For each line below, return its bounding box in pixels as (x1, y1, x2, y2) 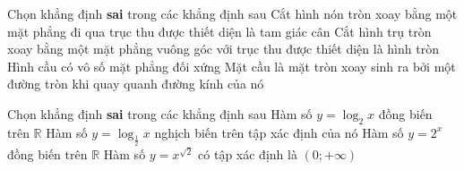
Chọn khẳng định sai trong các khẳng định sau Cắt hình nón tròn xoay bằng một (7, 4, 458, 22)
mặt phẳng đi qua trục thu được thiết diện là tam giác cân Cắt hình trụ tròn (7, 21, 432, 40)
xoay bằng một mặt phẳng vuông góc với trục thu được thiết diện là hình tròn (7, 39, 439, 58)
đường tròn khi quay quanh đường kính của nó (7, 74, 264, 93)
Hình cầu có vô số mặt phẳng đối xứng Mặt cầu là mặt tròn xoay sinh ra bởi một (7, 56, 456, 75)
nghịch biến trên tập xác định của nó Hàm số (154, 123, 404, 141)
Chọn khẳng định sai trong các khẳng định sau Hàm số (7, 104, 313, 123)
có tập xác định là (198, 144, 297, 163)
